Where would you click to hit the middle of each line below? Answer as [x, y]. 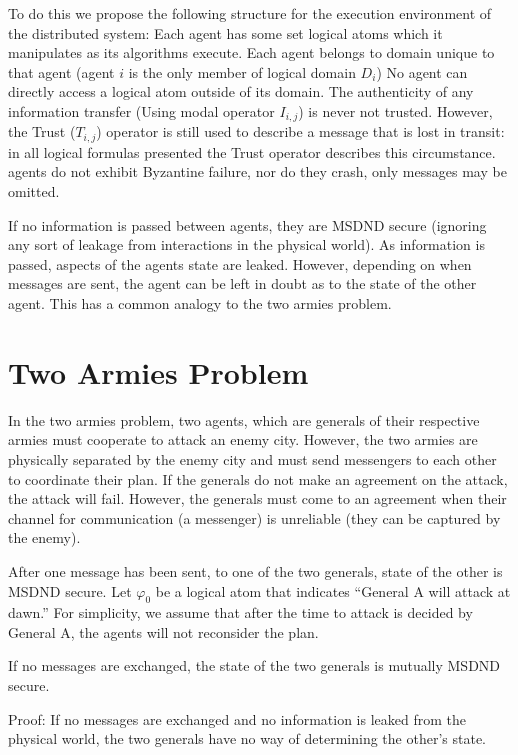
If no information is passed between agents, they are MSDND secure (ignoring [247, 224]
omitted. [34, 191]
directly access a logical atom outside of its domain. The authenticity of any [241, 91]
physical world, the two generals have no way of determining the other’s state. [247, 738]
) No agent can [422, 71]
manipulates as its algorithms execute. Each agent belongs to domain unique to [251, 52]
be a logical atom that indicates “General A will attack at [333, 590]
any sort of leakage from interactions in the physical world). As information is [246, 244]
